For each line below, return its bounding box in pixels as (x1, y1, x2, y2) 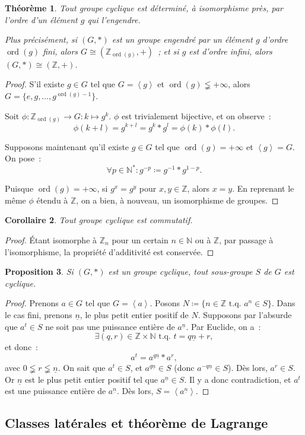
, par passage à (219, 234, 274, 246)
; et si (158, 45, 179, 57)
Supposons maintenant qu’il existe (5, 140, 129, 153)
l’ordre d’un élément (5, 13, 78, 26)
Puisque (5, 182, 34, 195)
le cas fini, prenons (5, 309, 72, 320)
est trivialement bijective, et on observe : (121, 109, 271, 122)
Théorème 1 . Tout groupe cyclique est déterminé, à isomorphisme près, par (5, 2, 284, 14)
